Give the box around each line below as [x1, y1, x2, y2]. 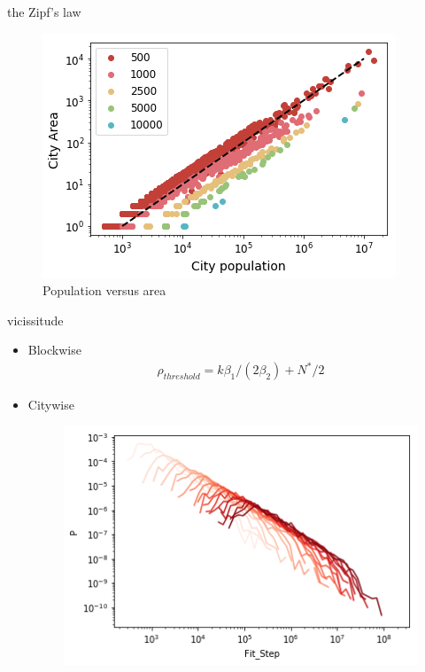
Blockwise [27, 340, 81, 359]
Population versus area [42, 281, 166, 300]
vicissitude [7, 310, 64, 329]
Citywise [27, 395, 74, 413]
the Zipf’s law [7, 3, 81, 20]
